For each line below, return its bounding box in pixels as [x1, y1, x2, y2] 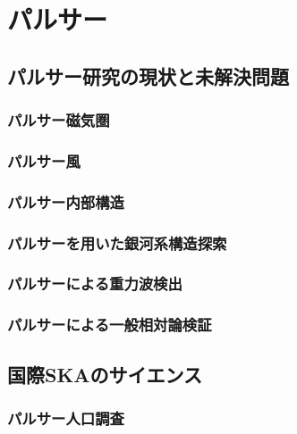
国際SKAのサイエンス [7, 360, 202, 388]
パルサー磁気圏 [7, 109, 110, 131]
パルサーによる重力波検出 [7, 272, 182, 295]
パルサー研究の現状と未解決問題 [7, 62, 289, 89]
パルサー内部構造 [7, 190, 124, 213]
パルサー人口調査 [7, 406, 124, 429]
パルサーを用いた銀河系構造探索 [7, 231, 227, 254]
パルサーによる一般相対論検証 [7, 313, 212, 336]
